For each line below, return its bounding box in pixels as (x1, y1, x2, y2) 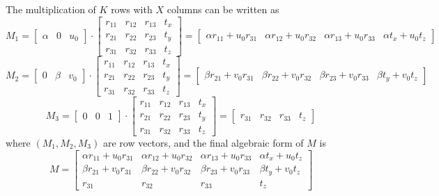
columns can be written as (167, 2, 279, 16)
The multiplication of (6, 2, 96, 16)
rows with (111, 2, 153, 16)
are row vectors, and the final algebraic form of (102, 136, 304, 149)
